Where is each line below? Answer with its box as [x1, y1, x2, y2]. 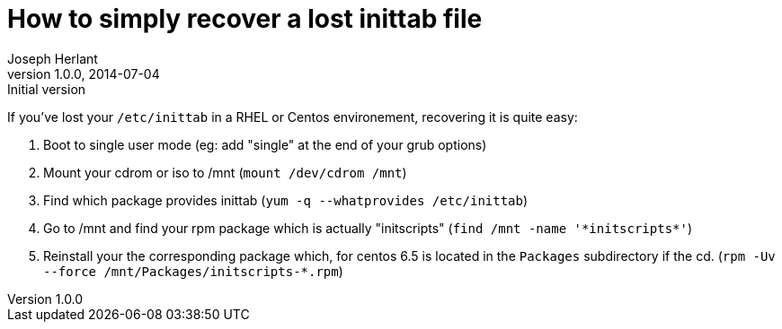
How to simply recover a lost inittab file [7, 4, 483, 34]
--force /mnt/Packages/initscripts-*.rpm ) [43, 263, 343, 279]
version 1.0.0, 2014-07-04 [7, 65, 160, 82]
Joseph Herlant [7, 50, 98, 66]
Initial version [7, 81, 86, 97]
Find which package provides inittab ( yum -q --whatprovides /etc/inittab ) [43, 192, 529, 208]
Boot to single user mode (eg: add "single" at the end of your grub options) [43, 136, 487, 152]
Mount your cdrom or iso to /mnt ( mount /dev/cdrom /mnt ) [43, 164, 407, 180]
